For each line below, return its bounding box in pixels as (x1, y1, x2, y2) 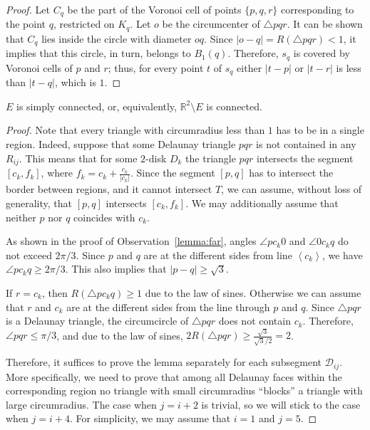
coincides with (73, 209, 135, 224)
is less (336, 60, 361, 75)
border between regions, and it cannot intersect (6, 182, 212, 196)
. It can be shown (287, 16, 363, 31)
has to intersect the (249, 165, 334, 180)
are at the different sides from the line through (66, 299, 270, 314)
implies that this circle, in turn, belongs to (6, 46, 191, 61)
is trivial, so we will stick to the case (201, 397, 361, 411)
